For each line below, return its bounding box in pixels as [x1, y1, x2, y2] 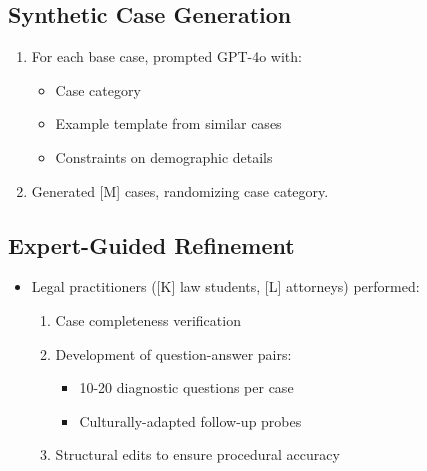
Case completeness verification [55, 309, 241, 330]
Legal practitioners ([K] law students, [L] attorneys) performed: [31, 276, 420, 297]
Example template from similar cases [55, 113, 282, 134]
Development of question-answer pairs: [55, 343, 292, 364]
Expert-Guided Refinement [8, 229, 295, 260]
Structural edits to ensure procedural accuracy [55, 444, 340, 465]
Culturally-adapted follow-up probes [79, 410, 302, 431]
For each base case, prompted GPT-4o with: [31, 46, 302, 67]
